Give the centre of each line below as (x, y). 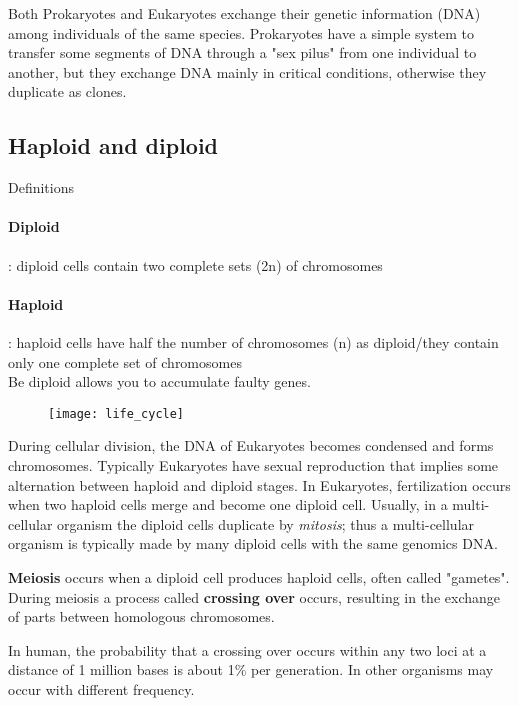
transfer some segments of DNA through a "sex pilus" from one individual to (242, 52)
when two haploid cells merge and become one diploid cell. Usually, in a (228, 504)
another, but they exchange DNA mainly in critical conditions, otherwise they (247, 71)
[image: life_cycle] (116, 413)
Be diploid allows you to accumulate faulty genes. (159, 381)
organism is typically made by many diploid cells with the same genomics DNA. (253, 543)
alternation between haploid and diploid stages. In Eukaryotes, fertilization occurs (259, 484)
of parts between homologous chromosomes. (141, 616)
